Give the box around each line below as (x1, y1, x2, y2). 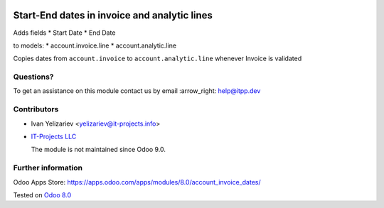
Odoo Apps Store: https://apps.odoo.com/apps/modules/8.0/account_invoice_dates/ (13, 177, 261, 186)
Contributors (13, 104, 59, 114)
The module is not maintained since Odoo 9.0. (31, 146, 166, 154)
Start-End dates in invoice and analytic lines (13, 9, 213, 21)
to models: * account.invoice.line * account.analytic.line (13, 41, 177, 50)
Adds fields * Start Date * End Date (13, 28, 116, 37)
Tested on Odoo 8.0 (13, 190, 72, 199)
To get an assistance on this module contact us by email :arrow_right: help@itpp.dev (13, 87, 261, 95)
